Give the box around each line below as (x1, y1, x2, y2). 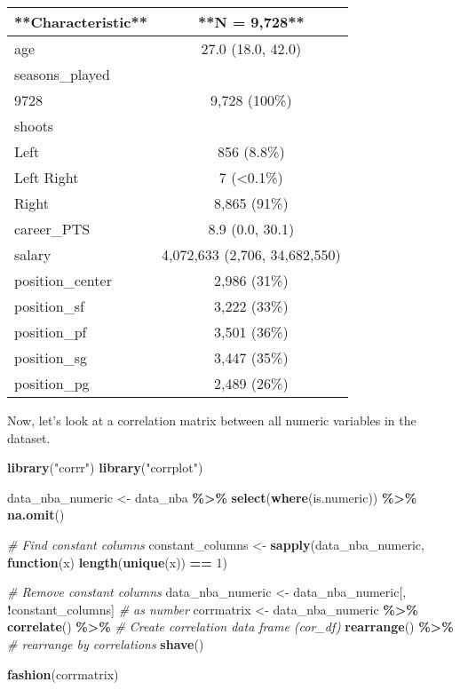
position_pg (14, 373, 90, 393)
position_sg (14, 347, 87, 368)
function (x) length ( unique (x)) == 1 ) (7, 552, 227, 571)
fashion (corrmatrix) (7, 664, 119, 683)
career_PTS (14, 218, 91, 239)
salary (14, 244, 52, 265)
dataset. (7, 428, 51, 447)
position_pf (14, 321, 87, 342)
